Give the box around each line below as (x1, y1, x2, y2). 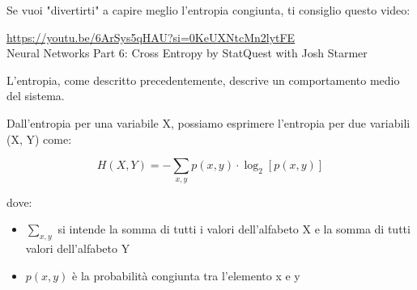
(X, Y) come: (6, 130, 72, 147)
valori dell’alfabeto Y (25, 239, 130, 256)
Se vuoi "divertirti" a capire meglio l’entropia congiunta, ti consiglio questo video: (6, 2, 411, 18)
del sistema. (6, 87, 65, 104)
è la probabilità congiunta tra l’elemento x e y (72, 267, 300, 284)
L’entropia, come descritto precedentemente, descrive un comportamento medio (6, 71, 400, 88)
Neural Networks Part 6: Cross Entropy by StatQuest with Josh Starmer (6, 44, 368, 61)
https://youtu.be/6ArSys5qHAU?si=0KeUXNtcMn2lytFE (6, 28, 296, 45)
